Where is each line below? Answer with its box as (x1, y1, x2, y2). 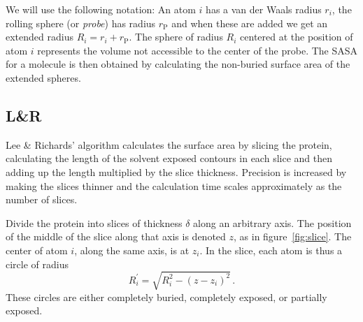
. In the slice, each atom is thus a (199, 242, 343, 257)
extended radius (6, 29, 73, 44)
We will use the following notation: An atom (6, 2, 196, 16)
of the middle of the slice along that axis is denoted (6, 229, 226, 244)
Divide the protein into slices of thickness (6, 215, 183, 230)
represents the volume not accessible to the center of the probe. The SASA (37, 43, 358, 57)
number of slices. (6, 192, 78, 207)
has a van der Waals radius (206, 2, 322, 16)
